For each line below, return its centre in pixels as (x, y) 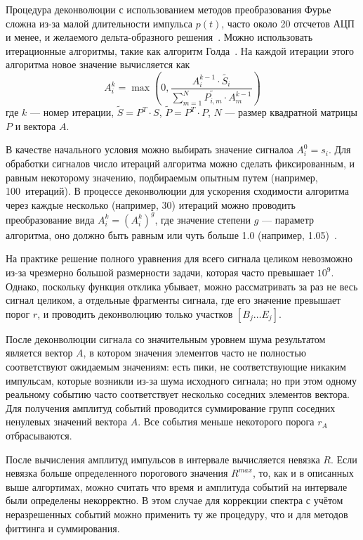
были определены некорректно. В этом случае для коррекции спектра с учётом (174, 500)
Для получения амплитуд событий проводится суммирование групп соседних (171, 407)
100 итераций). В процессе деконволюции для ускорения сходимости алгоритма (177, 191)
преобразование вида (50, 219)
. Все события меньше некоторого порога (226, 422)
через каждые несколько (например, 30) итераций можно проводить (151, 204)
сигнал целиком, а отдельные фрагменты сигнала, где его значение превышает (173, 300)
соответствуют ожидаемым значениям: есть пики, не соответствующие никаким (176, 366)
